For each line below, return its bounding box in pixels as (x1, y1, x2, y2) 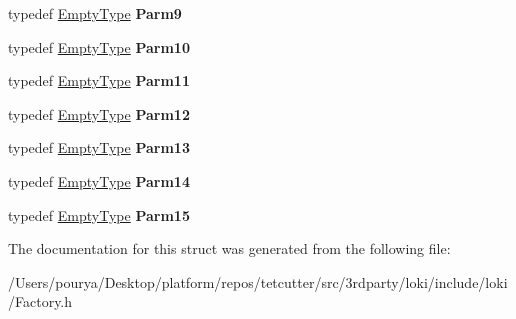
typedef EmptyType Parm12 (8, 103, 190, 124)
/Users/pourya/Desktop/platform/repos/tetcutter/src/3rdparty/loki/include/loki (8, 271, 508, 292)
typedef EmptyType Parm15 (8, 204, 190, 225)
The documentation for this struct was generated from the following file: (8, 238, 451, 259)
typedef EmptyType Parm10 (8, 36, 190, 57)
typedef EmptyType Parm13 (8, 137, 190, 158)
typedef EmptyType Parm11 (8, 70, 190, 91)
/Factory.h (8, 291, 73, 312)
